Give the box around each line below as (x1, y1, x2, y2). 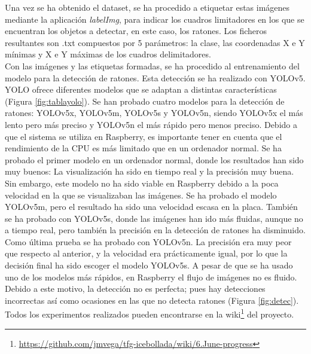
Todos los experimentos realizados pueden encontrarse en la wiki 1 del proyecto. (5, 306, 294, 321)
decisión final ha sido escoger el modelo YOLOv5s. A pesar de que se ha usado (5, 259, 293, 271)
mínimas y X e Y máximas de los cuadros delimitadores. (5, 48, 211, 60)
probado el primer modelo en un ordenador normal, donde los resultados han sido (5, 153, 304, 166)
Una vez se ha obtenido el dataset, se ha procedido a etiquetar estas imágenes (5, 1, 290, 13)
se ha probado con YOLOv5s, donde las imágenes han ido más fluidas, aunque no (5, 212, 303, 224)
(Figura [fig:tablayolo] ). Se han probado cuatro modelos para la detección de (5, 94, 285, 107)
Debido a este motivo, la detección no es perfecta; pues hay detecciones (5, 282, 266, 295)
